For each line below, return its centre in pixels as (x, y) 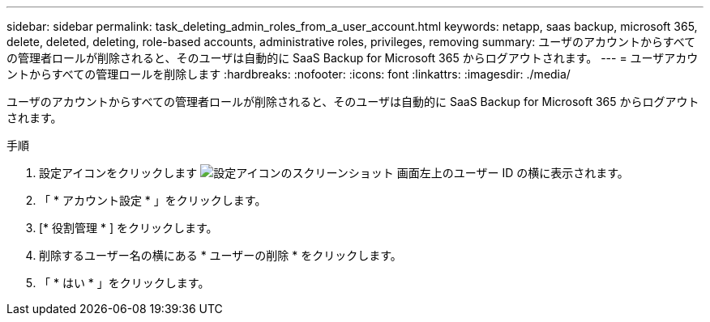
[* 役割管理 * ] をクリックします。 (128, 228)
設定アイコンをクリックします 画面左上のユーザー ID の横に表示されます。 (334, 173)
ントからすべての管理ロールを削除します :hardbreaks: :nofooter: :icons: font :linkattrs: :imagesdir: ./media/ (289, 74)
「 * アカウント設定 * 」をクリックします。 (153, 200)
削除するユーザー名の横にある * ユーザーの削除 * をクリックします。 (220, 255)
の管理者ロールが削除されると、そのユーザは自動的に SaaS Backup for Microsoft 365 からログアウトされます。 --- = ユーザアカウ (353, 58)
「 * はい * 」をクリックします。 (124, 283)
